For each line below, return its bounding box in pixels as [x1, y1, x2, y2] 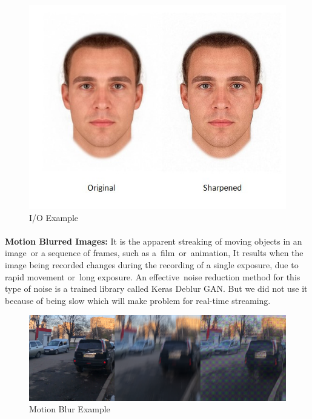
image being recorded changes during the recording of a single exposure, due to [5, 258, 299, 271]
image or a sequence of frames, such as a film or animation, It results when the [5, 246, 304, 259]
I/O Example [29, 211, 79, 223]
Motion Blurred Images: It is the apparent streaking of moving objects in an [5, 234, 302, 247]
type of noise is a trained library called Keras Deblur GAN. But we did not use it [5, 282, 308, 295]
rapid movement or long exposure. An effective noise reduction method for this [5, 270, 300, 283]
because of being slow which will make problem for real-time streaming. [5, 294, 271, 306]
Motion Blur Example [29, 403, 110, 415]
